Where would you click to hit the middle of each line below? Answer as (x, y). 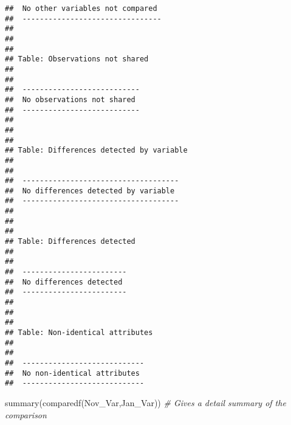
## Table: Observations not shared (77, 59)
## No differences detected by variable (90, 191)
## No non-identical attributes (72, 373)
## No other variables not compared (81, 9)
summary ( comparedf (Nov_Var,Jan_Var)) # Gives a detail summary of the (145, 402)
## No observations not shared (70, 99)
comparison (26, 414)
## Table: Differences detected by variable (96, 150)
